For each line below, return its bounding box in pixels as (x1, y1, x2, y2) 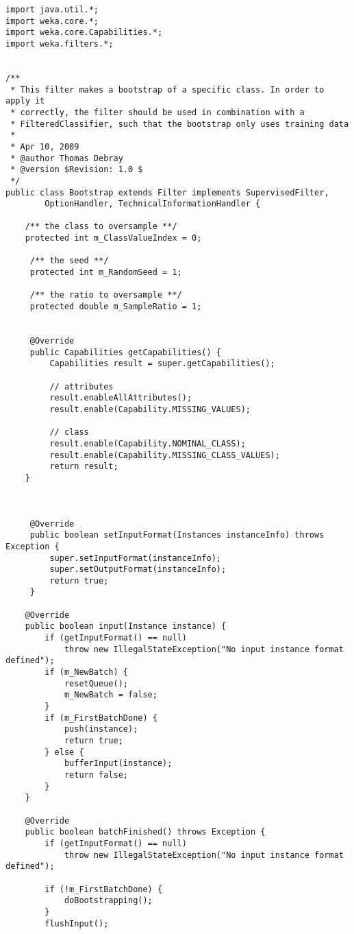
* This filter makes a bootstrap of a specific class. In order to (10, 84, 325, 95)
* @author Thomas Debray (10, 153, 123, 163)
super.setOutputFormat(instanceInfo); (49, 564, 227, 575)
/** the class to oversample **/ (25, 221, 177, 232)
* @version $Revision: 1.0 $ (10, 165, 143, 175)
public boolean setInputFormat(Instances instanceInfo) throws (29, 530, 325, 540)
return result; (49, 462, 118, 472)
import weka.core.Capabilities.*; (5, 27, 163, 38)
